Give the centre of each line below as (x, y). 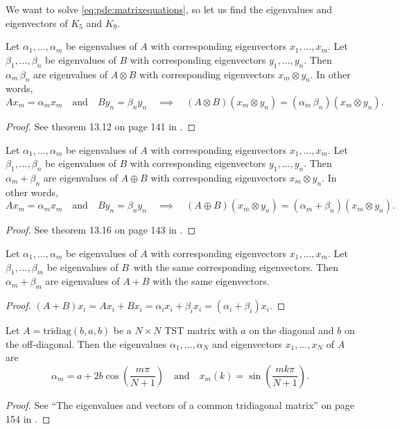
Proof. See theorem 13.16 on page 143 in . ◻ (101, 230)
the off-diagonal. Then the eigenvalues (86, 343)
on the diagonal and (292, 330)
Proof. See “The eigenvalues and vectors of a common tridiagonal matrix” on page (180, 404)
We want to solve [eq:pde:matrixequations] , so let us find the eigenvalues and (169, 9)
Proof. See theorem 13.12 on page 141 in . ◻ (101, 126)
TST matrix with (201, 330)
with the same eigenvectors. (211, 281)
